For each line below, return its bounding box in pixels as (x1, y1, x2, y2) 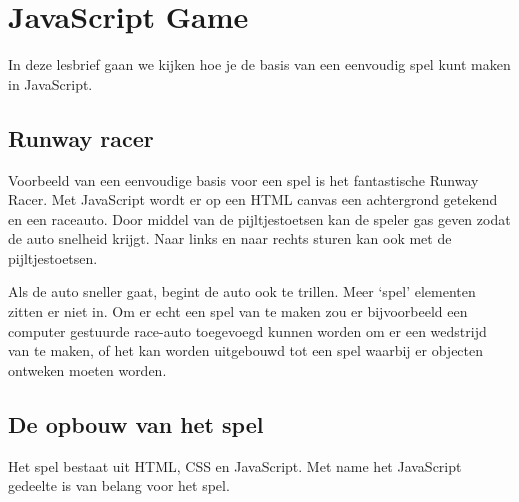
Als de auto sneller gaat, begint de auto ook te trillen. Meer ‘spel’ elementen (8, 281, 476, 302)
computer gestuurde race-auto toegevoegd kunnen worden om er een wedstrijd (8, 320, 487, 341)
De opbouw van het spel (8, 408, 264, 439)
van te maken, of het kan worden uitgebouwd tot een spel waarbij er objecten (8, 340, 484, 361)
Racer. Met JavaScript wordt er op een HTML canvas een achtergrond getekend (8, 189, 498, 210)
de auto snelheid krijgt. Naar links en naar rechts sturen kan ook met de (8, 228, 452, 249)
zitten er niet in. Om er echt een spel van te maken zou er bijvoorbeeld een (8, 301, 468, 322)
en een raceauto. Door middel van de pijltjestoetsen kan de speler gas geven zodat (8, 208, 511, 229)
